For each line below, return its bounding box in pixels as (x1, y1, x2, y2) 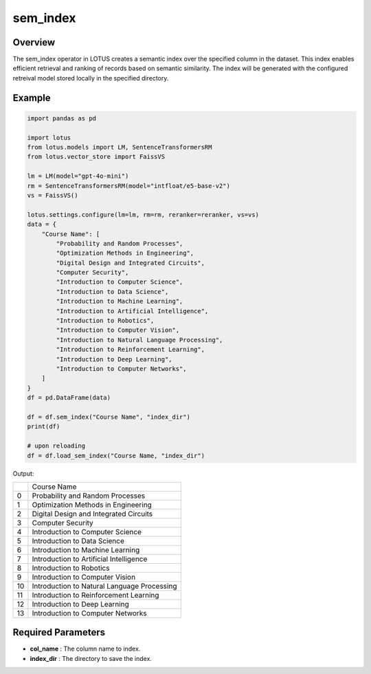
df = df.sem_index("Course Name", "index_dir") (27, 413, 190, 421)
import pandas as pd (27, 114, 96, 122)
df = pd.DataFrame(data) (27, 394, 111, 402)
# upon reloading (27, 442, 86, 450)
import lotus (27, 134, 71, 141)
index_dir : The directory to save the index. (30, 654, 153, 662)
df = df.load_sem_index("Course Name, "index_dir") (27, 452, 205, 459)
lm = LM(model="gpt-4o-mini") (27, 172, 129, 180)
